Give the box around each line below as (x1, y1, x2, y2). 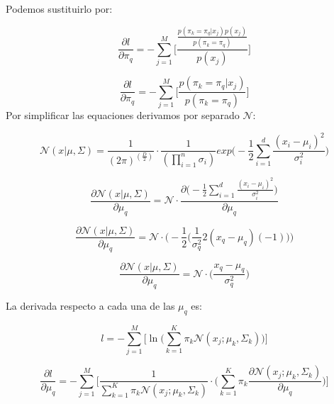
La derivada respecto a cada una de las (6, 298, 175, 313)
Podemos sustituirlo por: (6, 1, 113, 16)
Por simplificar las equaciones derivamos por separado (6, 107, 240, 122)
